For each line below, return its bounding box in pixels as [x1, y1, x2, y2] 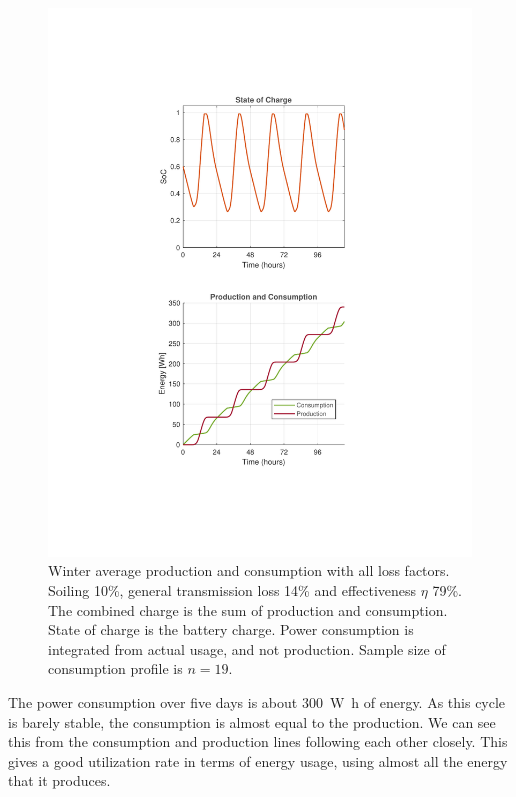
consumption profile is [48, 658, 183, 679]
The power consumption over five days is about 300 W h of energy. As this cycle [8, 692, 506, 713]
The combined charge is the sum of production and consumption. [48, 599, 448, 620]
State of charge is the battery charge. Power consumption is [48, 619, 414, 640]
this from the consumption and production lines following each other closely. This [8, 731, 508, 752]
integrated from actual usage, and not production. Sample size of [48, 638, 446, 659]
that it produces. [8, 770, 111, 791]
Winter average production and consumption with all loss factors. [48, 560, 450, 581]
